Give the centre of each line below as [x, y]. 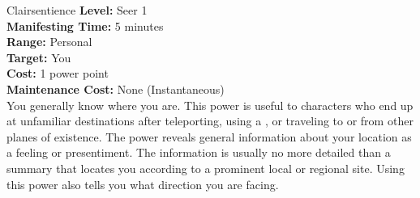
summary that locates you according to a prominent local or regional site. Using [206, 168]
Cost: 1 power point [58, 73]
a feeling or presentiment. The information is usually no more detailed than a [199, 152]
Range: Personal [49, 42]
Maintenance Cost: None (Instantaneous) [116, 88]
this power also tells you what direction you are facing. [143, 184]
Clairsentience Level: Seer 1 [77, 10]
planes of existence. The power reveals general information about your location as [209, 136]
